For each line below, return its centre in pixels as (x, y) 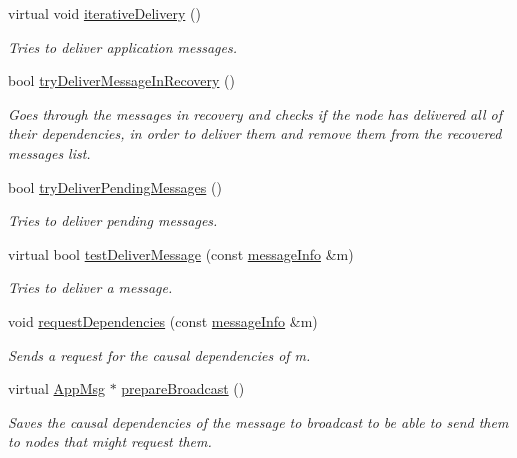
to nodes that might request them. (110, 441)
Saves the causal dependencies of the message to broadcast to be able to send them (258, 421)
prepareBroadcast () (183, 388)
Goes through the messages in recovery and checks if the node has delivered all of (255, 113)
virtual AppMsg (56, 388)
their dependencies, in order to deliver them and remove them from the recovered (255, 133)
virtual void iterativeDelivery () (104, 13)
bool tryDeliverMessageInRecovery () (121, 80)
